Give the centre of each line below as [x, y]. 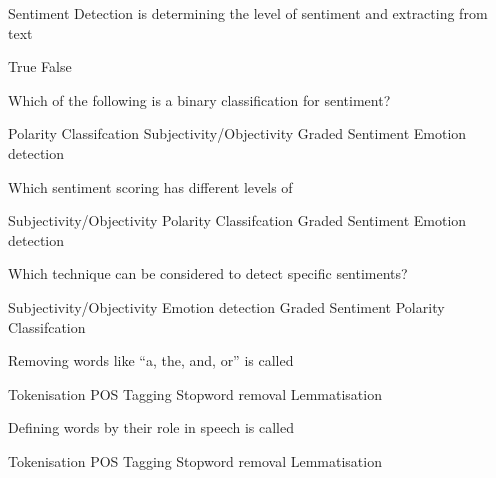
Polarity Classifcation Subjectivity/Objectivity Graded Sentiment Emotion [237, 133]
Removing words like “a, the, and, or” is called [151, 360]
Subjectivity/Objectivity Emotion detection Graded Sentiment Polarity [226, 306]
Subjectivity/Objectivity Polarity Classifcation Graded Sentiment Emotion [237, 220]
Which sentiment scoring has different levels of [150, 186]
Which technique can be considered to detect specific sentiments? [208, 273]
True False [40, 66]
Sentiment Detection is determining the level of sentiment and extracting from [248, 13]
